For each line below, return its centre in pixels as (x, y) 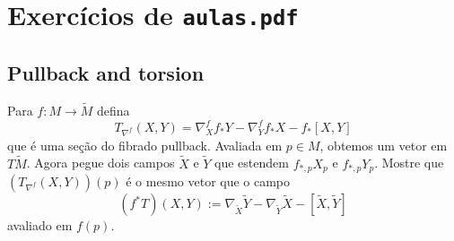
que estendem (252, 163)
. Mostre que (409, 163)
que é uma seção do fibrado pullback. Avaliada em (145, 145)
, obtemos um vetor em (384, 145)
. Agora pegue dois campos (100, 163)
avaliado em (40, 225)
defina (113, 110)
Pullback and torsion (106, 72)
